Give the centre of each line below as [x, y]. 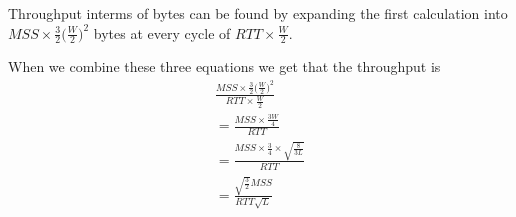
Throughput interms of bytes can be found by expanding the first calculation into [258, 13]
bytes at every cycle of [162, 32]
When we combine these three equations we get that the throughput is [224, 66]
